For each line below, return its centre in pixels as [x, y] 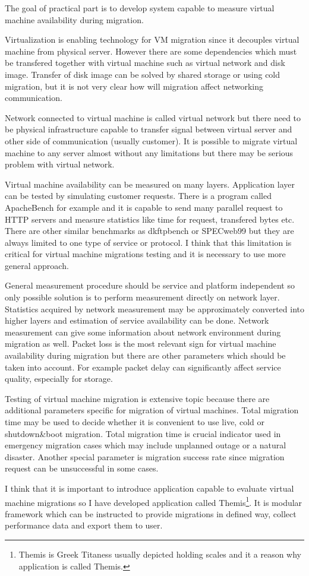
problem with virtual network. [60, 164]
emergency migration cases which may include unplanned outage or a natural [146, 445]
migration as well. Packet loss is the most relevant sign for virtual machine [141, 344]
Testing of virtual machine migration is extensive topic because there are [137, 398]
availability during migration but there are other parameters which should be [145, 355]
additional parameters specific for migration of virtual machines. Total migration [152, 410]
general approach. [37, 265]
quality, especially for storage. [59, 379]
